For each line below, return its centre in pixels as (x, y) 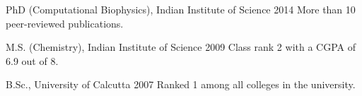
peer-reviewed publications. (65, 23)
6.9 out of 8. (32, 60)
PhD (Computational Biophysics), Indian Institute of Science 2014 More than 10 (181, 9)
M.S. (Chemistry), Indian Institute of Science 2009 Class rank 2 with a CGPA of (181, 47)
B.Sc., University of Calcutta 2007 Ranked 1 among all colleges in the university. (181, 84)
